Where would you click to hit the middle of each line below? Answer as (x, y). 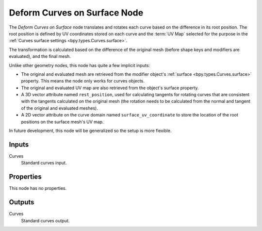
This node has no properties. (38, 188)
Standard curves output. (45, 220)
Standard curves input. (44, 163)
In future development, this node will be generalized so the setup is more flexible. (90, 131)
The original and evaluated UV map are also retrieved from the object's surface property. (110, 88)
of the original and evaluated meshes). (59, 108)
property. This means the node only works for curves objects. (83, 81)
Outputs (22, 202)
